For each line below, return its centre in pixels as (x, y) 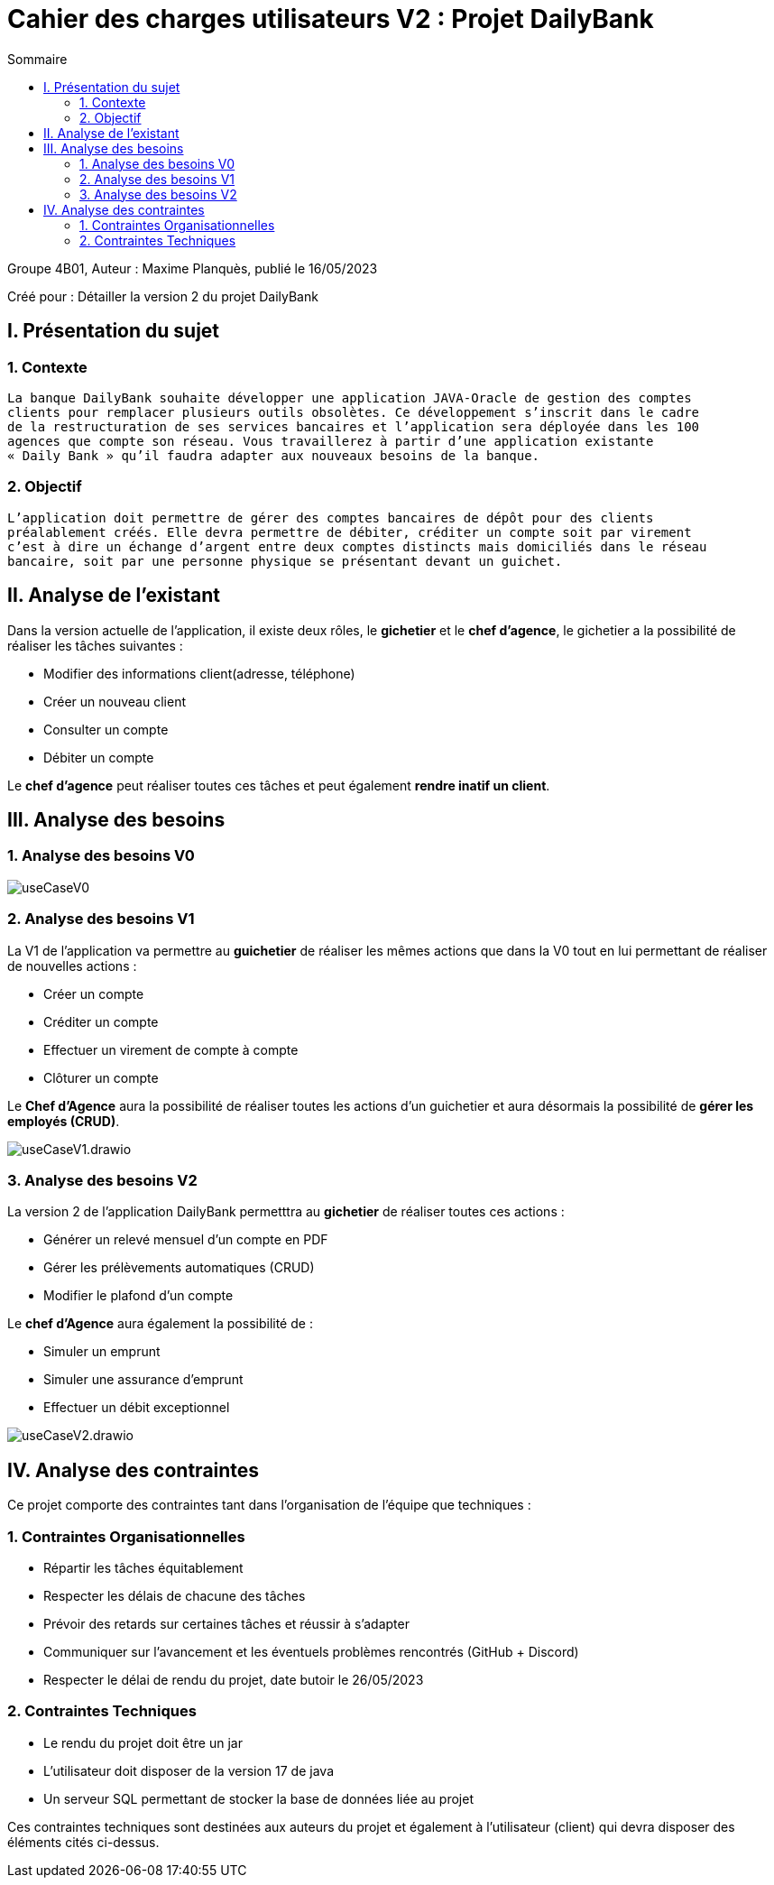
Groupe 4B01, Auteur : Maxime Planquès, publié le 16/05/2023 (193, 268)
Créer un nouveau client (115, 701)
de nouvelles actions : (72, 966)
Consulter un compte (106, 729)
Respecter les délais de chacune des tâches (175, 1595)
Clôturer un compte (101, 1077)
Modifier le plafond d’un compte (138, 1296)
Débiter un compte (99, 757)
